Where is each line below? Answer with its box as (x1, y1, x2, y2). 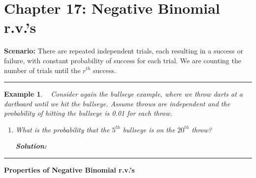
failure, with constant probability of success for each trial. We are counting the (4, 55, 241, 65)
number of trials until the (4, 65, 81, 75)
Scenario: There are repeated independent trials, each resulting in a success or (4, 46, 244, 56)
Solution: (15, 141, 47, 151)
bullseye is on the (123, 124, 175, 134)
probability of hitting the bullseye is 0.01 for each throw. (4, 108, 172, 118)
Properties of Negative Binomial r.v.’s (4, 165, 135, 175)
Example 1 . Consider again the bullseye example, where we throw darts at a (4, 89, 243, 99)
